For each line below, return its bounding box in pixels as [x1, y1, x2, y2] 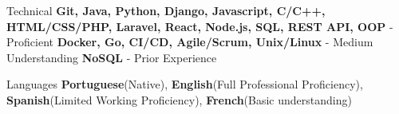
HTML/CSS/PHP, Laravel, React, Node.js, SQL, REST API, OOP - [6, 18, 393, 34]
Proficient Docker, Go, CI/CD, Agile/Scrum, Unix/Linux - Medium [6, 33, 373, 50]
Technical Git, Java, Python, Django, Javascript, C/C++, [6, 2, 326, 18]
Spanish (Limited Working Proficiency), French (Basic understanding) [6, 91, 352, 108]
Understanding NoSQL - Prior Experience [6, 49, 217, 65]
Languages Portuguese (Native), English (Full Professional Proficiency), [6, 76, 363, 92]
